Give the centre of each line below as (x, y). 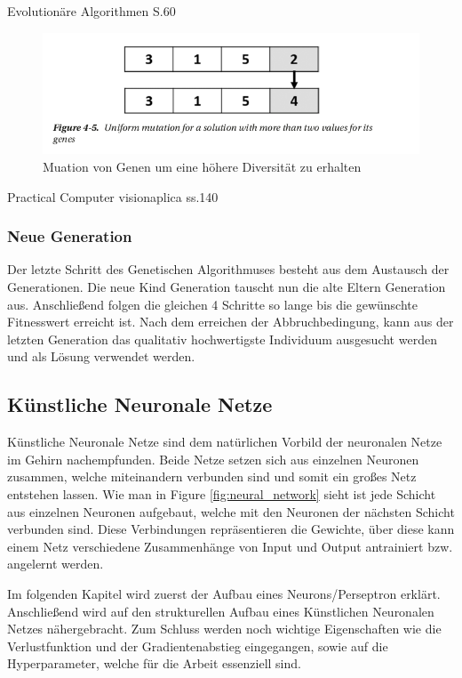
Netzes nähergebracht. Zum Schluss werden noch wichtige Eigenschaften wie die (224, 629)
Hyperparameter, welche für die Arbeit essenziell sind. (154, 663)
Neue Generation (70, 236)
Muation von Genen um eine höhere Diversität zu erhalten (202, 167)
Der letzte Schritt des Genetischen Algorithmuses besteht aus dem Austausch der (228, 269)
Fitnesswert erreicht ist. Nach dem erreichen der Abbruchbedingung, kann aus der (231, 322)
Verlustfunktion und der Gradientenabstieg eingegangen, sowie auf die (198, 646)
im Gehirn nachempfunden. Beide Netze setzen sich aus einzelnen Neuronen (213, 459)
